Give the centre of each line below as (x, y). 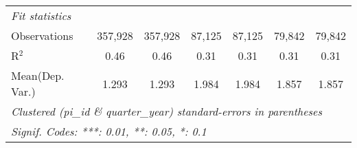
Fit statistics (41, 15)
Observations (42, 35)
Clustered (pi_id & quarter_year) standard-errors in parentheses (167, 111)
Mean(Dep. (38, 75)
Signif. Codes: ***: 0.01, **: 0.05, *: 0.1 (109, 131)
